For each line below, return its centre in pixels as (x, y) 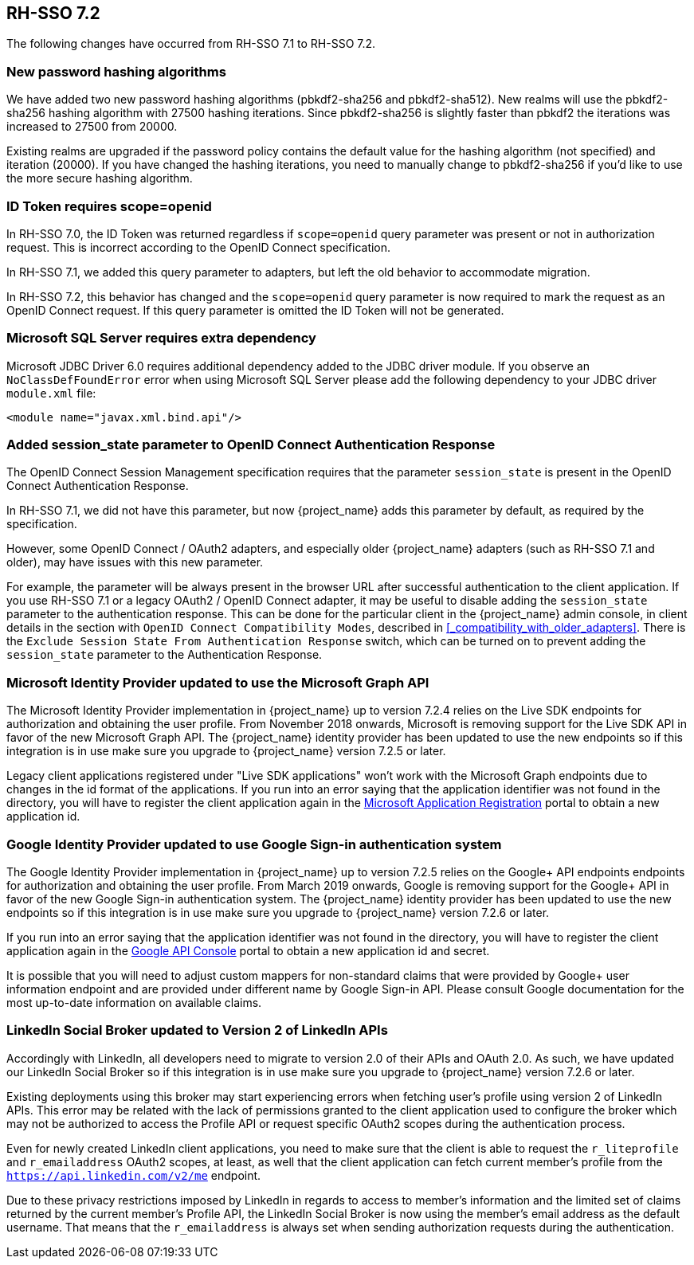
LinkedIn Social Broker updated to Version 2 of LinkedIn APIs (197, 1030)
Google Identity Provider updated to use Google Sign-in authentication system (254, 844)
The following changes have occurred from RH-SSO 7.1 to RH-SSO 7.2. (191, 44)
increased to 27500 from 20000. (92, 127)
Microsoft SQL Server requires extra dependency (161, 338)
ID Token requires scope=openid (109, 206)
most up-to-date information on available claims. (134, 1002)
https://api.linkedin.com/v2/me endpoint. (134, 1175)
